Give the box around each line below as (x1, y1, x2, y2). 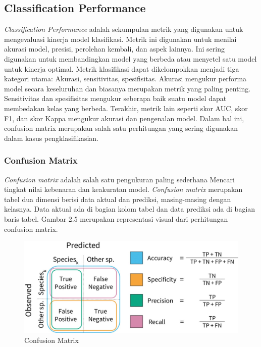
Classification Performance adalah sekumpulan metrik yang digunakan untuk (4, 24, 243, 34)
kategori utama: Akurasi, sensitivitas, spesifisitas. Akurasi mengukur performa (4, 73, 247, 84)
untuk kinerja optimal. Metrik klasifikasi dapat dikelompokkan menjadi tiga (4, 63, 239, 74)
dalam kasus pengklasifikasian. (4, 132, 98, 143)
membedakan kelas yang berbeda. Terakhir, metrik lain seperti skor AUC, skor (4, 103, 248, 113)
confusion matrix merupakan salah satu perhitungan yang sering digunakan (4, 123, 238, 133)
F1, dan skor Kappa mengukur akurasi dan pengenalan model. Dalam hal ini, (4, 113, 244, 123)
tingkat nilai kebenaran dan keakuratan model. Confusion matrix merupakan (4, 184, 243, 194)
